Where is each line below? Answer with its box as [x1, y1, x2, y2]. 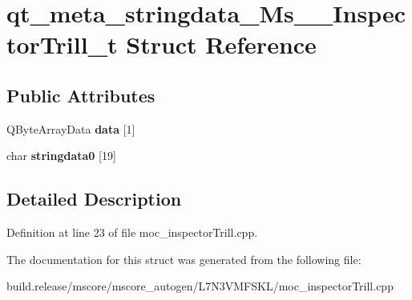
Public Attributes [6, 82, 156, 107]
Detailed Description [6, 186, 182, 211]
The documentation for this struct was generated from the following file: [6, 250, 362, 267]
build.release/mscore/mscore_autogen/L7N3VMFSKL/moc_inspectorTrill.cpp [6, 278, 394, 294]
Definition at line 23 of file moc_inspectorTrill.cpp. [6, 224, 258, 241]
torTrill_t [6, 28, 118, 61]
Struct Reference [126, 28, 317, 61]
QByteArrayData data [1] [6, 120, 135, 137]
